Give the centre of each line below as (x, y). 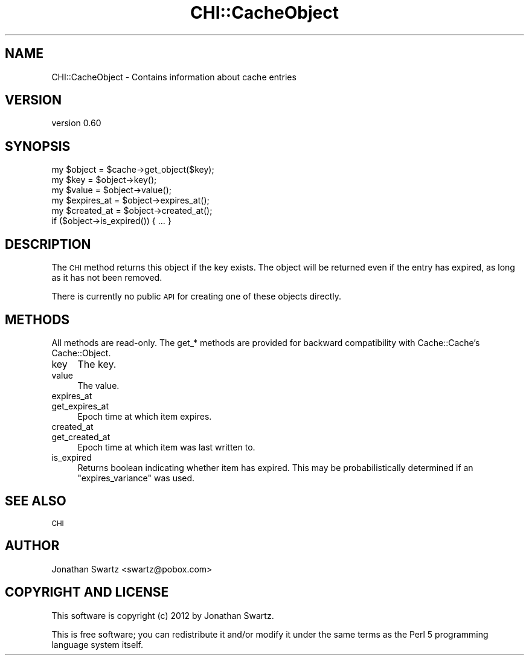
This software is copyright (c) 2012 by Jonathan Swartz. (163, 615)
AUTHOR (32, 546)
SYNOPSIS (38, 146)
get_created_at (81, 437)
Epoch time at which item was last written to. (166, 447)
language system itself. (97, 644)
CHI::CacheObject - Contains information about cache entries (174, 77)
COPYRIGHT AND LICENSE (87, 592)
